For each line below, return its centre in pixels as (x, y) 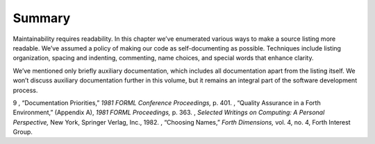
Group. (23, 132)
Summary (42, 18)
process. (25, 90)
